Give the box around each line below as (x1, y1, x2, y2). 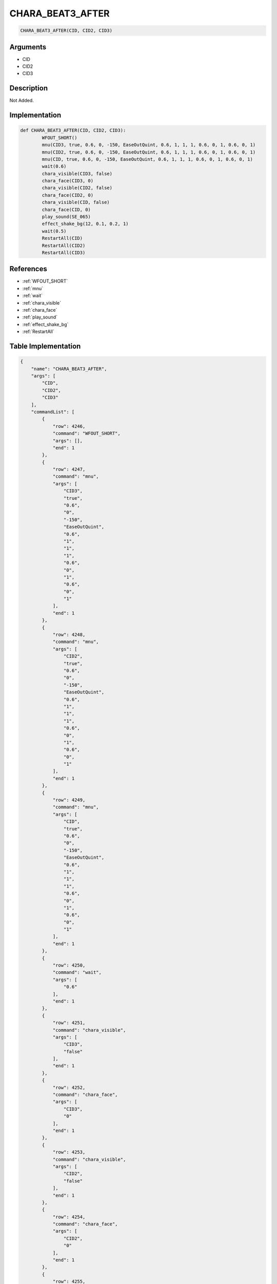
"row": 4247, (52, 466, 86, 473)
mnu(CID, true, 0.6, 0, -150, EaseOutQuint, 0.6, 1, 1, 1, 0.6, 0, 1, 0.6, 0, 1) (42, 156, 253, 162)
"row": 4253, (52, 1149, 86, 1155)
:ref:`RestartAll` (22, 329, 54, 335)
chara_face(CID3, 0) (42, 178, 94, 184)
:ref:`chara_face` (22, 307, 57, 313)
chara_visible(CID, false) (42, 199, 110, 205)
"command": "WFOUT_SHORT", (52, 430, 121, 437)
